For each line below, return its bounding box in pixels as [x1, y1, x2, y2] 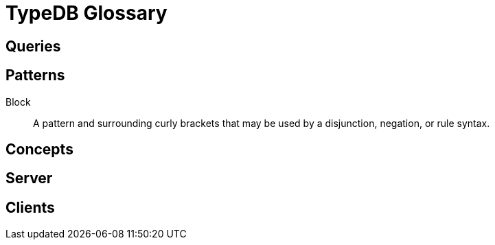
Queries [5, 37, 61, 55]
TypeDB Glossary [5, 1, 168, 25]
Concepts [5, 141, 73, 159]
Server [5, 170, 53, 187]
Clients [5, 198, 55, 216]
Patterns [5, 67, 65, 84]
